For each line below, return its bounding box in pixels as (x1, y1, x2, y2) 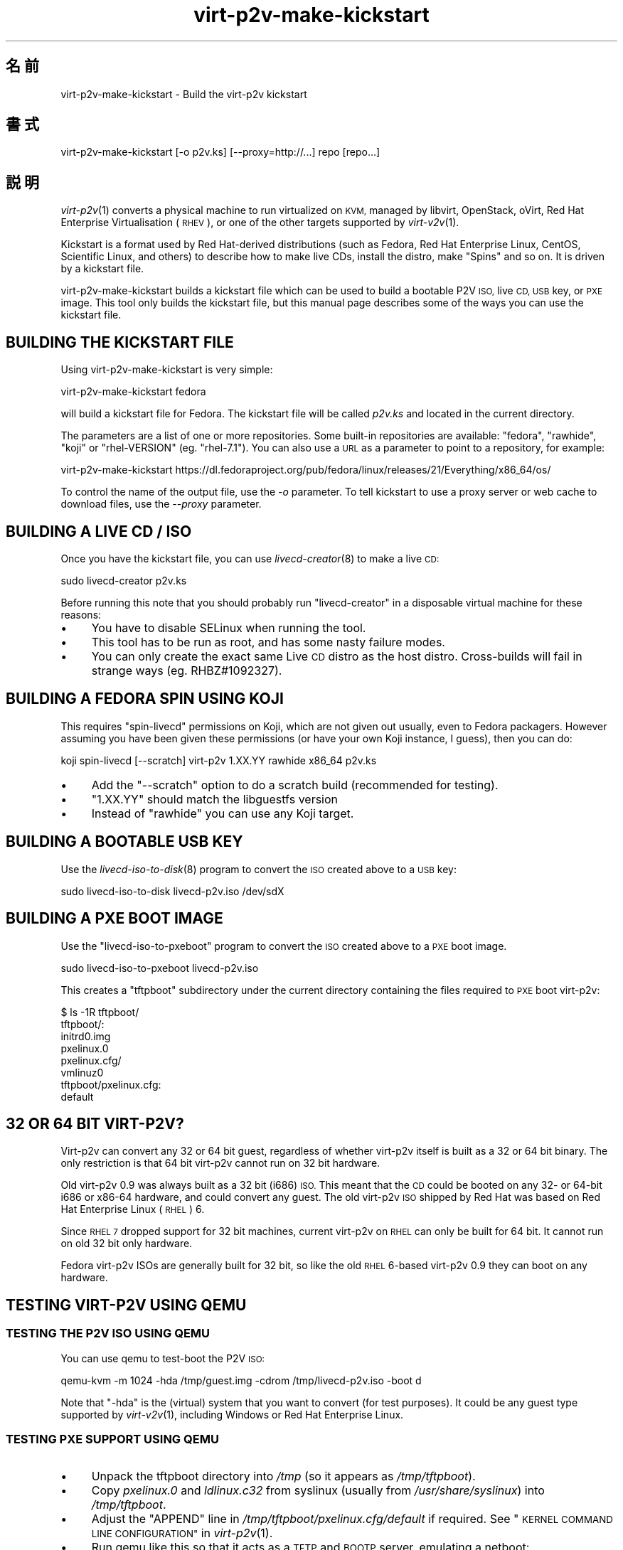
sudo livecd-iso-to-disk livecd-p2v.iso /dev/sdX (60, 884, 284, 897)
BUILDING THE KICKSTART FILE (6, 333, 234, 351)
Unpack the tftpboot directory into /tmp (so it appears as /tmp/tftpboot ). (91, 1469, 476, 1484)
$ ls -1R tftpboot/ (60, 1005, 139, 1018)
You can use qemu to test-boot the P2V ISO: (60, 1352, 265, 1364)
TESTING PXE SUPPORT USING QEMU (6, 1431, 219, 1446)
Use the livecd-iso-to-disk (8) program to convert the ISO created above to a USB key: (60, 862, 457, 875)
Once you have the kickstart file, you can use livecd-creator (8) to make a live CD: (60, 552, 440, 565)
